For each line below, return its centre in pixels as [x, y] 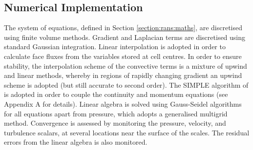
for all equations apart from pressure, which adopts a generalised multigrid [116, 113]
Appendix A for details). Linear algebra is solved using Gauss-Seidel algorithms [123, 103]
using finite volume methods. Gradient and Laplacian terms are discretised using [125, 37]
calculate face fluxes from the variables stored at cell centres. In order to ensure [123, 56]
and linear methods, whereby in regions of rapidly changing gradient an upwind [123, 75]
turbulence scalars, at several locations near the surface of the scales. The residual [127, 132]
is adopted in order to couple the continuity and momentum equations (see [116, 94]
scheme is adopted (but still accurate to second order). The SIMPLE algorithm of [126, 84]
